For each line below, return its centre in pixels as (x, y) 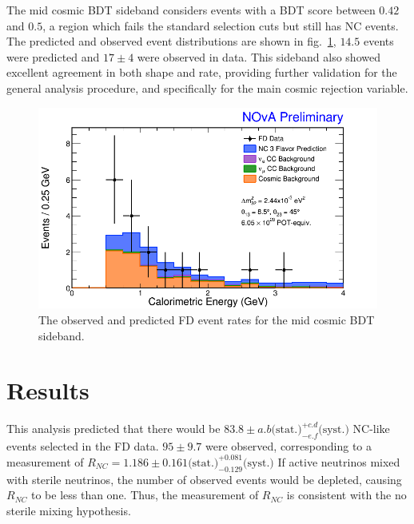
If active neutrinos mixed (339, 461)
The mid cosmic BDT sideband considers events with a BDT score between (191, 10)
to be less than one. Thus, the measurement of (145, 495)
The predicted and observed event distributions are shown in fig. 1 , (171, 41)
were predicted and (53, 56)
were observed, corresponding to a (289, 446)
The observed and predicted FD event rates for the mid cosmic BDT (207, 320)
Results (48, 390)
